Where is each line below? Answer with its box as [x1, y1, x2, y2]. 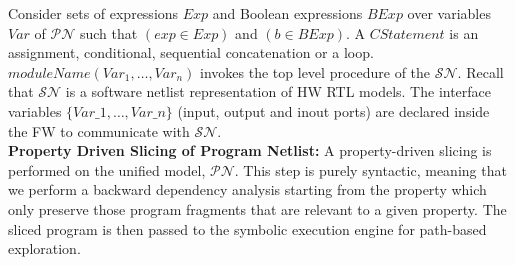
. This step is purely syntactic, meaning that [234, 159, 507, 180]
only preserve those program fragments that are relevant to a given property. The [8, 198, 507, 219]
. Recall [457, 61, 504, 82]
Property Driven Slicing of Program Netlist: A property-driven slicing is [8, 140, 492, 161]
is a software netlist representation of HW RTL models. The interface [65, 81, 492, 102]
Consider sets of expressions [8, 3, 179, 23]
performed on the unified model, [8, 159, 206, 180]
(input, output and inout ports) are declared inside [177, 100, 490, 121]
